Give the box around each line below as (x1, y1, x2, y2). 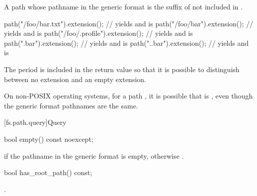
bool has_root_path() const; (4, 167, 92, 178)
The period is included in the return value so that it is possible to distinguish (4, 64, 240, 74)
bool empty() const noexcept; (4, 133, 93, 144)
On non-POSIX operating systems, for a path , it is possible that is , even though (4, 91, 253, 101)
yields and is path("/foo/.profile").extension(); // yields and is (4, 28, 193, 38)
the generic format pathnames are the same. (4, 100, 138, 110)
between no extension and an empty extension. (4, 74, 146, 84)
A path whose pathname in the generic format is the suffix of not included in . (4, 1, 243, 11)
